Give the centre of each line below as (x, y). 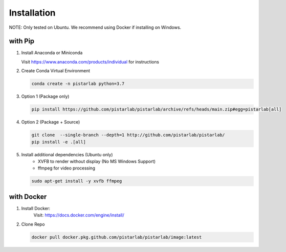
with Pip (22, 41)
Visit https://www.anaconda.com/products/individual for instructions (90, 62)
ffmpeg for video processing (66, 168)
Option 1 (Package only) (45, 96)
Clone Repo (33, 224)
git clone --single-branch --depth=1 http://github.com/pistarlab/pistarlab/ (128, 135)
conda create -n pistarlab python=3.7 (78, 84)
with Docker (28, 197)
